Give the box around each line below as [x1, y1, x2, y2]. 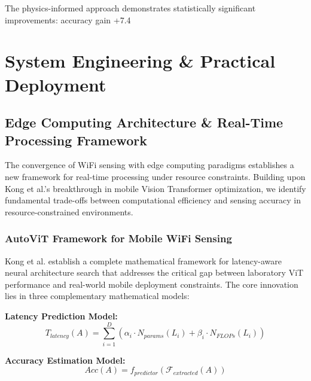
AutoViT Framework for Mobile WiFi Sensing [5, 231, 232, 246]
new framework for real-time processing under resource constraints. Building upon [5, 170, 306, 182]
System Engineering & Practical [5, 48, 276, 73]
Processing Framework [5, 130, 147, 149]
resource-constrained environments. [5, 205, 133, 218]
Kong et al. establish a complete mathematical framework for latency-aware [5, 254, 282, 267]
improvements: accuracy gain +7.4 [5, 13, 131, 26]
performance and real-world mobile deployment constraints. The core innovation [5, 278, 298, 290]
